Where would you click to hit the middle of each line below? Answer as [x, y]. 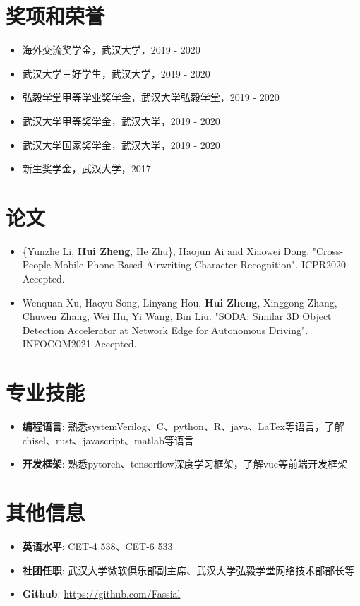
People [37, 265]
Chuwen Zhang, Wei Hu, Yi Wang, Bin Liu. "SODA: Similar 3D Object [177, 316]
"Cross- [328, 250]
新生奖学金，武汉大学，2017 [86, 168]
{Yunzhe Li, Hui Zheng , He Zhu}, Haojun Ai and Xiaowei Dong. [166, 250]
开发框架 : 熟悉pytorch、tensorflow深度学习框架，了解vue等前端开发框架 [185, 464]
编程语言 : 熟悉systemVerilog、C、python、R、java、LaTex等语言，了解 [183, 426]
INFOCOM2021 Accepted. [79, 344]
